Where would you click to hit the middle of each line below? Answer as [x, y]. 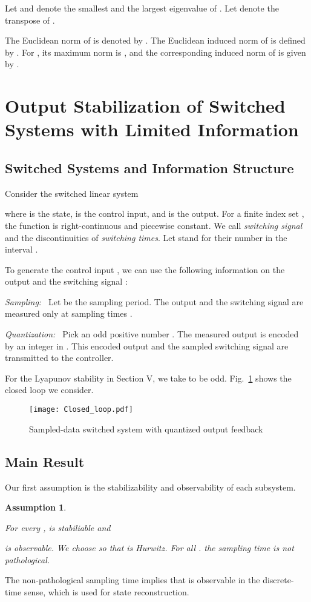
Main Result [45, 461]
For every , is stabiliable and [58, 527]
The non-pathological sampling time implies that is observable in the [133, 580]
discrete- [278, 580]
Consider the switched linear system [72, 193]
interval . [21, 249]
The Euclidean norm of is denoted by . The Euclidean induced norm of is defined [155, 40]
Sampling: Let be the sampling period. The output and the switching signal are [154, 301]
